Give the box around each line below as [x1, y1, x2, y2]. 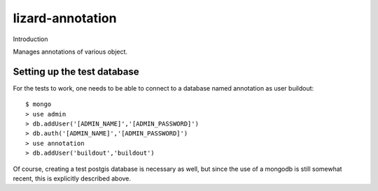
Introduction [13, 35, 48, 43]
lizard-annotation [13, 10, 117, 26]
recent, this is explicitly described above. [13, 174, 132, 183]
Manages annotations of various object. [13, 47, 128, 56]
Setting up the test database [13, 66, 139, 77]
